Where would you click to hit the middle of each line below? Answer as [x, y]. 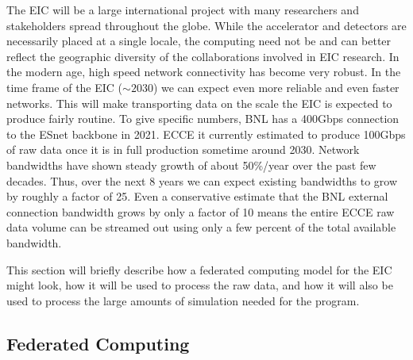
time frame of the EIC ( [65, 87]
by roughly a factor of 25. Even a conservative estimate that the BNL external [197, 196]
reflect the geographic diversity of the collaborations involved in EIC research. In [203, 56]
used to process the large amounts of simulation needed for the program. [183, 300]
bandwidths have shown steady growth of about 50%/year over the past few [191, 165]
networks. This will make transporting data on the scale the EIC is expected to [199, 103]
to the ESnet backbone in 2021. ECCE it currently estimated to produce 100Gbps [206, 134]
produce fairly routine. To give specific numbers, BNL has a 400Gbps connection [203, 119]
